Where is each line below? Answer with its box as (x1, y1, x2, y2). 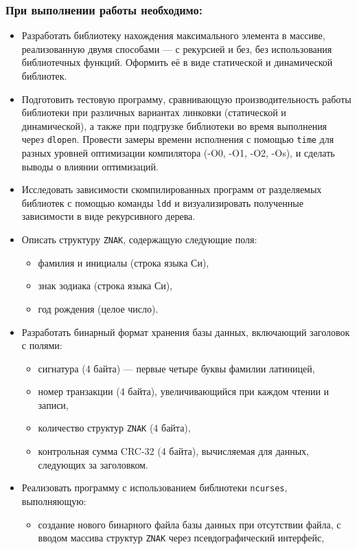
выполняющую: (21, 493, 87, 508)
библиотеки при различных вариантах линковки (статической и (21, 105, 286, 120)
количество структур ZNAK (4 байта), (38, 421, 191, 435)
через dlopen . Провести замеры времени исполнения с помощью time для (21, 132, 334, 146)
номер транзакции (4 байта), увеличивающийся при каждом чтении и (38, 384, 330, 399)
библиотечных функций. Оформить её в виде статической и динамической (21, 55, 333, 69)
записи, (38, 397, 69, 412)
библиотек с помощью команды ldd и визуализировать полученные (21, 195, 303, 210)
